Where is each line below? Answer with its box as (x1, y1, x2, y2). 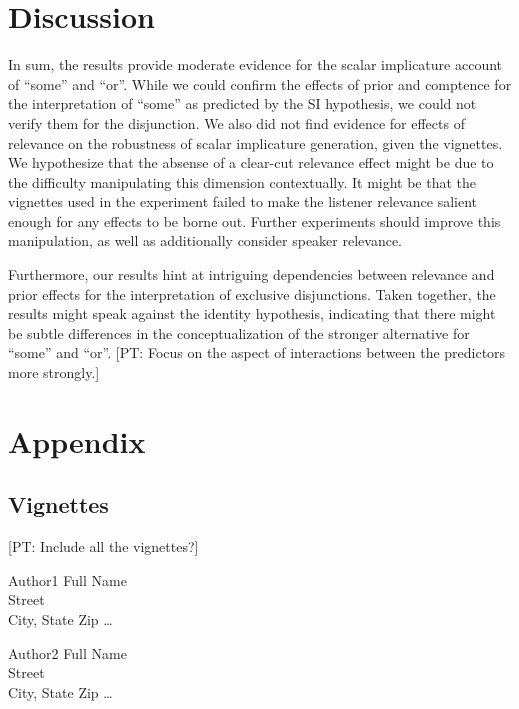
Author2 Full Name (8, 642, 127, 663)
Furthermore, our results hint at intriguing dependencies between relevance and (8, 264, 495, 285)
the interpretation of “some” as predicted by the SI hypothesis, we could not (8, 93, 477, 114)
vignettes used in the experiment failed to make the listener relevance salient (8, 191, 477, 212)
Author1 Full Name (8, 569, 127, 590)
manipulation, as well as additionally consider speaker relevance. (8, 230, 402, 251)
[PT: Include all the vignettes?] (8, 536, 199, 557)
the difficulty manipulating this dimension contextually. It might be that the (8, 171, 477, 192)
